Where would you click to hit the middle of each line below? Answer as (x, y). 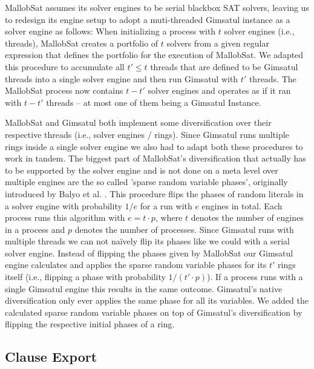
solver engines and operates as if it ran (219, 90)
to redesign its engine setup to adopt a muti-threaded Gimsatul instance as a (148, 19)
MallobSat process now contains (64, 90)
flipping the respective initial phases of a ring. (90, 324)
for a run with (166, 205)
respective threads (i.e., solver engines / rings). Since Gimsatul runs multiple (147, 134)
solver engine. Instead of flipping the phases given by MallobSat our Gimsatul (149, 253)
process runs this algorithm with (65, 217)
